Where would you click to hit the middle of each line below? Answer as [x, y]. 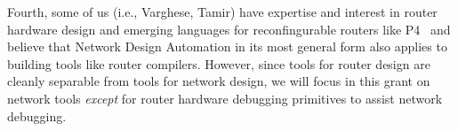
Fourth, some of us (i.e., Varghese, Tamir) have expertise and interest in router [222, 12]
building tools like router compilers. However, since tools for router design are [219, 63]
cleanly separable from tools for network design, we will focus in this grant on [219, 81]
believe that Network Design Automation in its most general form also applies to [227, 46]
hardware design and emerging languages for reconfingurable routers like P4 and [229, 29]
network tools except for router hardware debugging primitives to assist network [225, 98]
